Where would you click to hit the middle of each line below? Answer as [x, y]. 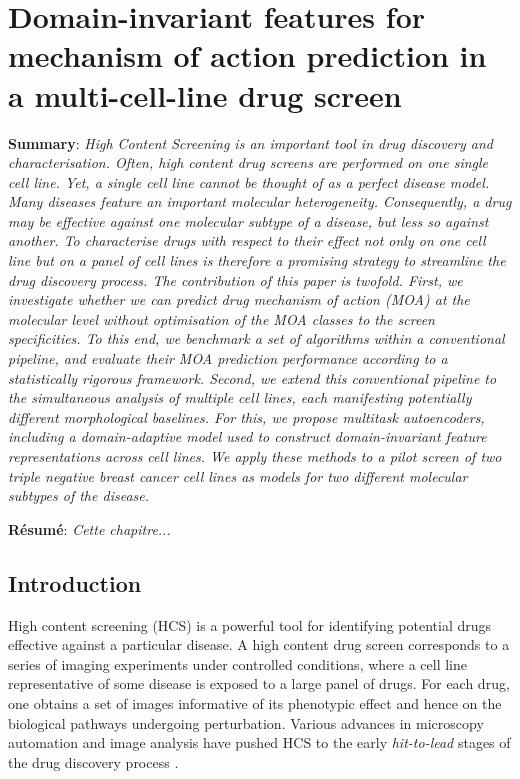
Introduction [75, 582]
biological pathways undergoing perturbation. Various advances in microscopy [246, 722]
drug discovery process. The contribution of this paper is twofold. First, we [235, 279]
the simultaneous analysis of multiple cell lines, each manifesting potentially [240, 397]
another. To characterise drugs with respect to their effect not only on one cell [247, 240]
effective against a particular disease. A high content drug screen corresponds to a [259, 644]
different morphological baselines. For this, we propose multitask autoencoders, [246, 416]
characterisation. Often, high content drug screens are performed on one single [248, 162]
